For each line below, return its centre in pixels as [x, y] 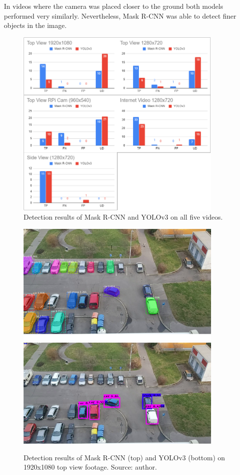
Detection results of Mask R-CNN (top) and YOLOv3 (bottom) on [124, 457]
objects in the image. [35, 25]
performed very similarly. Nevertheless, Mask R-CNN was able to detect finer [120, 15]
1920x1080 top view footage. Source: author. [90, 467]
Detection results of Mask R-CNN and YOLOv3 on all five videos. [123, 217]
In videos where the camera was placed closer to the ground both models [114, 6]
